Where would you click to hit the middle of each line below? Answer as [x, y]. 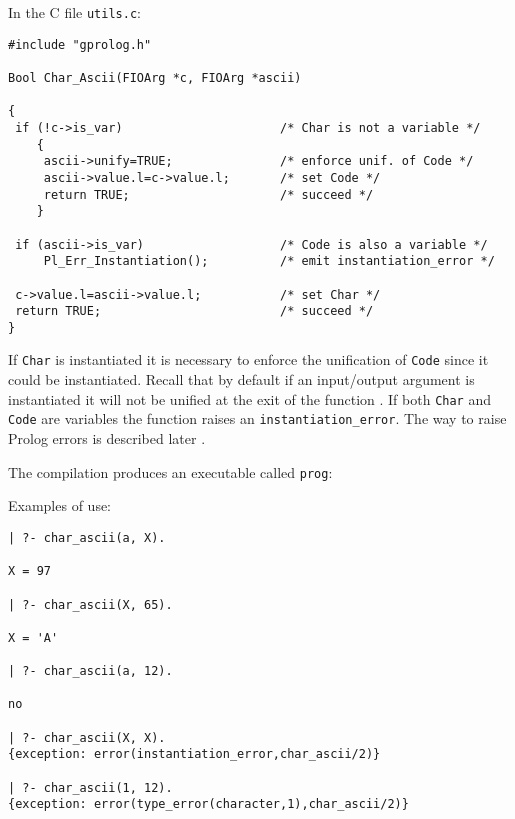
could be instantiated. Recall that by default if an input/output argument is [241, 379]
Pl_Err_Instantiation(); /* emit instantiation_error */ [269, 261]
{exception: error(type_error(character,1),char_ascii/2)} [208, 804]
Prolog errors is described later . [107, 438]
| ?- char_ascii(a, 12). [90, 671]
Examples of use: [60, 505]
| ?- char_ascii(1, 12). [90, 787]
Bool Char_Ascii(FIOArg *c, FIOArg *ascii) [155, 77]
